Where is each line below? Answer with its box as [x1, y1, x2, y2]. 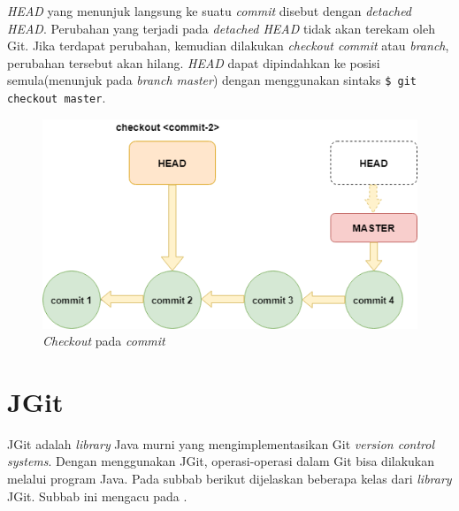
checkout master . [7, 88, 106, 107]
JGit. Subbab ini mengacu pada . [7, 486, 187, 505]
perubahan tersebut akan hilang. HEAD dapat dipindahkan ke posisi [7, 53, 380, 72]
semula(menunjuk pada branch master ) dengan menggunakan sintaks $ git [7, 71, 417, 89]
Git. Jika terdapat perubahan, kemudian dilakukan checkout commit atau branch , [7, 36, 449, 55]
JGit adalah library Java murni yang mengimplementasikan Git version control [7, 434, 435, 453]
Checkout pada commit [42, 332, 165, 350]
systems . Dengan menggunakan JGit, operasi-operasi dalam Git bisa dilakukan [7, 452, 435, 470]
